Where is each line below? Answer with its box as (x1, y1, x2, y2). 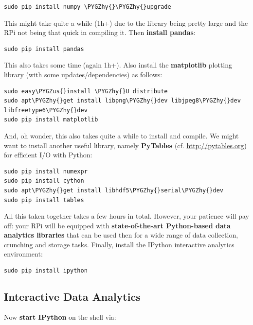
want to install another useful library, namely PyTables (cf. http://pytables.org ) (4, 140, 247, 150)
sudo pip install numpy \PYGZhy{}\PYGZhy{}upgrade (4, 3, 171, 10)
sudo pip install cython (4, 177, 84, 185)
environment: (4, 249, 43, 259)
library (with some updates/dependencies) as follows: (4, 69, 163, 79)
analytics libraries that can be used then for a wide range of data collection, (4, 230, 238, 240)
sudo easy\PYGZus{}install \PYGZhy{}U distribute (4, 87, 168, 95)
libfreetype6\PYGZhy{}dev (4, 106, 88, 114)
